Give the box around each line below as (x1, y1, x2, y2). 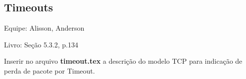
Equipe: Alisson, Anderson (4, 23, 85, 33)
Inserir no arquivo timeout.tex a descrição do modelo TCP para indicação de (4, 56, 243, 66)
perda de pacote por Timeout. (4, 65, 95, 76)
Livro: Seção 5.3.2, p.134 (4, 39, 78, 49)
